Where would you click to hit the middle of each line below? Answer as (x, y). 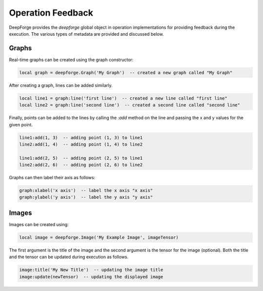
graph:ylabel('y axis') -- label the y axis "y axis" (86, 197)
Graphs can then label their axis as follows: (52, 178)
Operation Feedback (51, 13)
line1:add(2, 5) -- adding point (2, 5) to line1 (81, 158)
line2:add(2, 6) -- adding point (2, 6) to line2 (81, 165)
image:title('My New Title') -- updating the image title (91, 270)
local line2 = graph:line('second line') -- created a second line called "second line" (130, 105)
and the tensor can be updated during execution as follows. (69, 257)
